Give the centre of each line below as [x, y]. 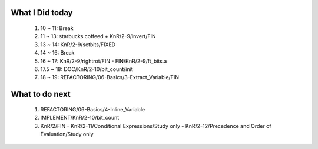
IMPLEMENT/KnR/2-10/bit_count [80, 118]
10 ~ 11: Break [57, 28]
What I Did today [42, 13]
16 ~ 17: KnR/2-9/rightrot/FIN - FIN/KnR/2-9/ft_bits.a [104, 61]
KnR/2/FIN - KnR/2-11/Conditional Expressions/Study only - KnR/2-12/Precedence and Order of [156, 126]
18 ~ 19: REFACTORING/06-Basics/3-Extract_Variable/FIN [110, 77]
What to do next [41, 94]
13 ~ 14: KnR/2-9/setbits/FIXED [78, 45]
